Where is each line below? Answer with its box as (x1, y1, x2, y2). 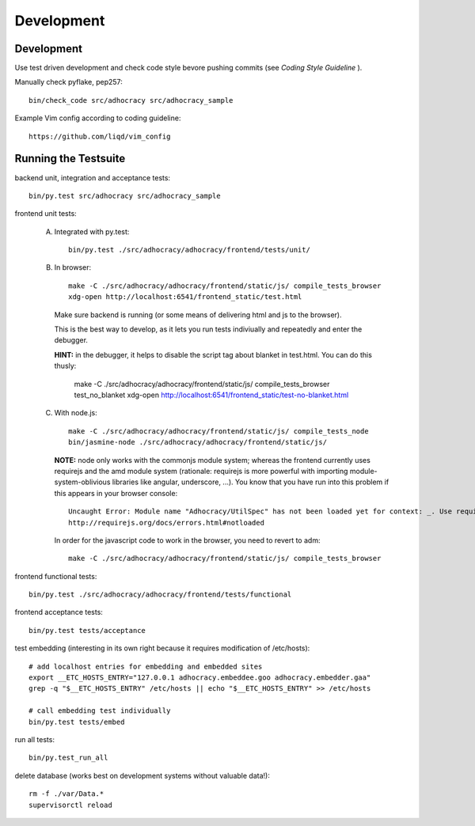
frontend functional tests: (14, 571, 97, 581)
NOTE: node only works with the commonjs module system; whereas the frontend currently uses (54, 455, 371, 464)
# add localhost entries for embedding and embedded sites (28, 661, 263, 671)
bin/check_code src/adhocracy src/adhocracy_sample (28, 96, 234, 104)
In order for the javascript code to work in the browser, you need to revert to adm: (54, 535, 321, 545)
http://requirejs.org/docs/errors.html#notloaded (68, 518, 265, 527)
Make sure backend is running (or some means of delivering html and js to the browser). (54, 309, 342, 320)
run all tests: (14, 734, 55, 744)
